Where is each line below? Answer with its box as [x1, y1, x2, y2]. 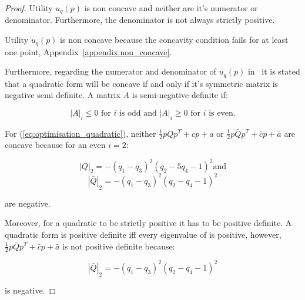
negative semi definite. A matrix [5, 89, 120, 101]
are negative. [5, 197, 51, 209]
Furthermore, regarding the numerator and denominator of [5, 65, 216, 77]
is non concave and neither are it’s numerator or [84, 2, 258, 14]
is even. [209, 109, 236, 117]
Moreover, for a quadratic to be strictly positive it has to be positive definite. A [5, 217, 292, 229]
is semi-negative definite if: [132, 89, 228, 101]
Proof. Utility [5, 2, 53, 14]
